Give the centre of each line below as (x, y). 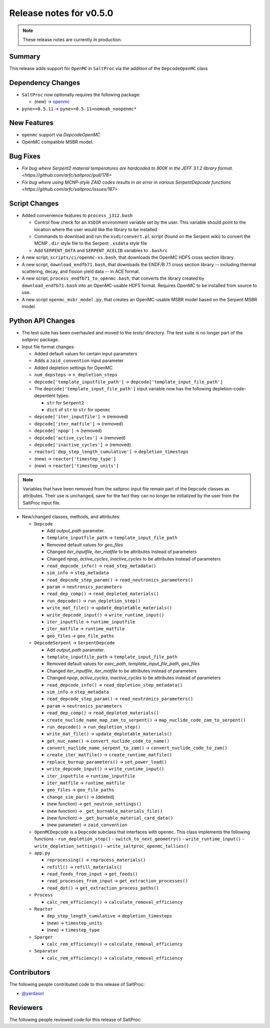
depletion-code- (229, 388)
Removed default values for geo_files (85, 545)
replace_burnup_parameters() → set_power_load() (107, 762)
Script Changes (34, 203)
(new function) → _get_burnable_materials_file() (105, 811)
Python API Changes (42, 321)
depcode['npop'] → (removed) (68, 431)
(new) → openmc (52, 102)
